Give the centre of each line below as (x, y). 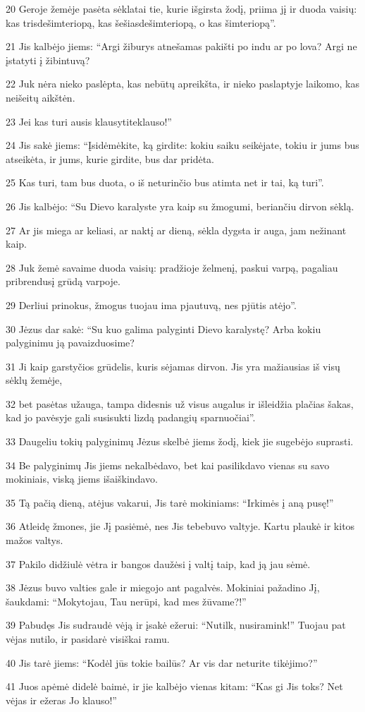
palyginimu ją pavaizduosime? (70, 343)
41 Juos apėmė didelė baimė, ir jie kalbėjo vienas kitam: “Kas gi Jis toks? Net (174, 686)
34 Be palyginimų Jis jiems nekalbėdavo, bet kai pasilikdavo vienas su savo (168, 465)
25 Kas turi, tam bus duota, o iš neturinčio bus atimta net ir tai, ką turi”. (165, 182)
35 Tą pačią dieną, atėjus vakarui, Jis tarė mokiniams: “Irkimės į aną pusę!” (170, 502)
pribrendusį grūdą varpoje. (63, 281)
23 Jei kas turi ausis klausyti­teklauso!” (89, 121)
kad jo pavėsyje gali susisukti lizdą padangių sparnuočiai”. (131, 417)
